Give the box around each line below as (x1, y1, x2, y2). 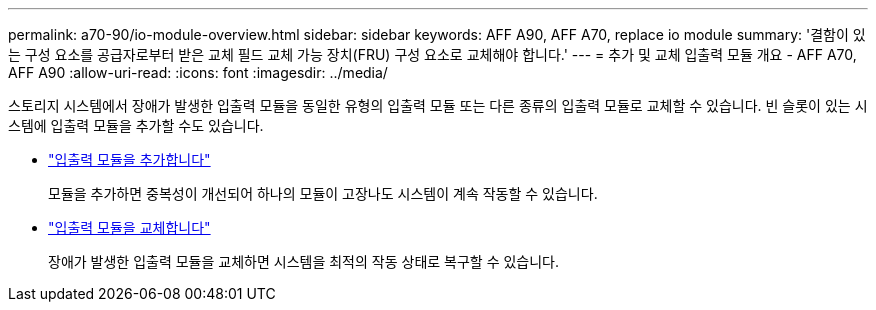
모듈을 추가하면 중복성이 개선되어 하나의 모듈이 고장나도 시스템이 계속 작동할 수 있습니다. (48, 185, 598, 202)
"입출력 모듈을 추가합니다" (48, 151, 211, 168)
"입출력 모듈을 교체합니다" (48, 219, 211, 236)
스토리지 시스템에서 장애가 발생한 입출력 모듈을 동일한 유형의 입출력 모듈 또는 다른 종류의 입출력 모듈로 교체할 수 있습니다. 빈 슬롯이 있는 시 (8, 97, 868, 114)
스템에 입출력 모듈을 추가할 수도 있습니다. (8, 117, 264, 134)
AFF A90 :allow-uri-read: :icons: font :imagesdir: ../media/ (8, 64, 388, 81)
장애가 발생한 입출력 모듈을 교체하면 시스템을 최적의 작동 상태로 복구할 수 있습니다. (48, 253, 560, 270)
